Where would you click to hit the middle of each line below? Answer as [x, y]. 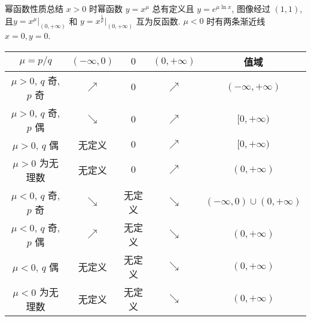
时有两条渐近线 [236, 21]
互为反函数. [158, 21]
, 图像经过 [251, 8]
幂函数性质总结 [34, 8]
